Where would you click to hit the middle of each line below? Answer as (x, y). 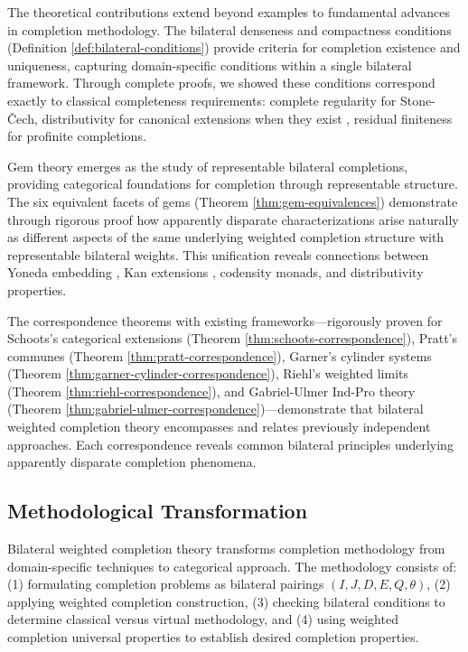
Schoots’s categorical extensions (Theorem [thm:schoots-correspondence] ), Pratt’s (233, 338)
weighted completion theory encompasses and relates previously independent (219, 427)
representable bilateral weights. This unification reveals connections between (218, 254)
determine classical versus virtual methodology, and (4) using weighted (203, 619)
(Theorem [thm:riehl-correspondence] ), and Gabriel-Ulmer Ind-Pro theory (211, 391)
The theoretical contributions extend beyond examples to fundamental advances (229, 12)
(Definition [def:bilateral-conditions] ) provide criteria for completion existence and (234, 47)
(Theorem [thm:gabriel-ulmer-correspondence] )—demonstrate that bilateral (215, 409)
